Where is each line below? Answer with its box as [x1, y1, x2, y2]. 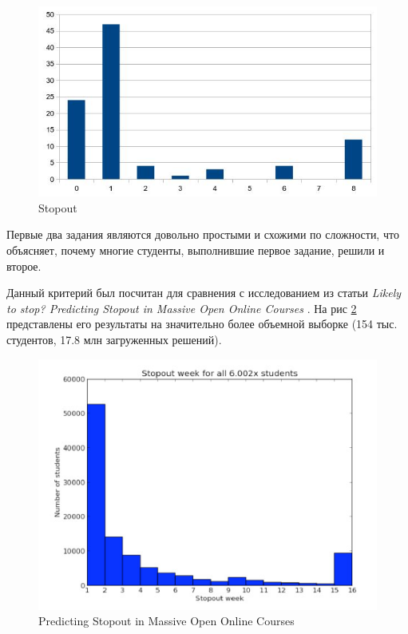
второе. [6, 257, 42, 274]
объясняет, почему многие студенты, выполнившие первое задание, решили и [6, 242, 385, 259]
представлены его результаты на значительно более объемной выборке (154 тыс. [6, 315, 398, 332]
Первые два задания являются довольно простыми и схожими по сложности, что [6, 226, 399, 243]
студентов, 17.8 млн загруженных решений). [6, 331, 222, 348]
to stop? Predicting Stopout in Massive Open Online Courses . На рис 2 [6, 299, 357, 316]
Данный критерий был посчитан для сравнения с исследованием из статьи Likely [6, 284, 402, 301]
